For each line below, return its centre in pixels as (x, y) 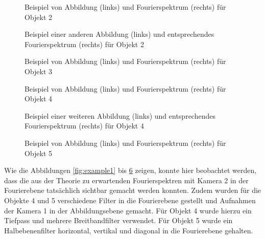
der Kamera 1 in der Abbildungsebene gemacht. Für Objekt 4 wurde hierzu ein (128, 210)
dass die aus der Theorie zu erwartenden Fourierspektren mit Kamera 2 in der (126, 180)
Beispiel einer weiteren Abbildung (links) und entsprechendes (120, 115)
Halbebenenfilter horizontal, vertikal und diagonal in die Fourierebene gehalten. (129, 230)
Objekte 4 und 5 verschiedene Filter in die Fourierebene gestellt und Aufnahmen (130, 200)
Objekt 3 (39, 71)
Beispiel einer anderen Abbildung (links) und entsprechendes (119, 34)
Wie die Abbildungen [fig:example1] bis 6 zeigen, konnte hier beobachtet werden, (130, 170)
